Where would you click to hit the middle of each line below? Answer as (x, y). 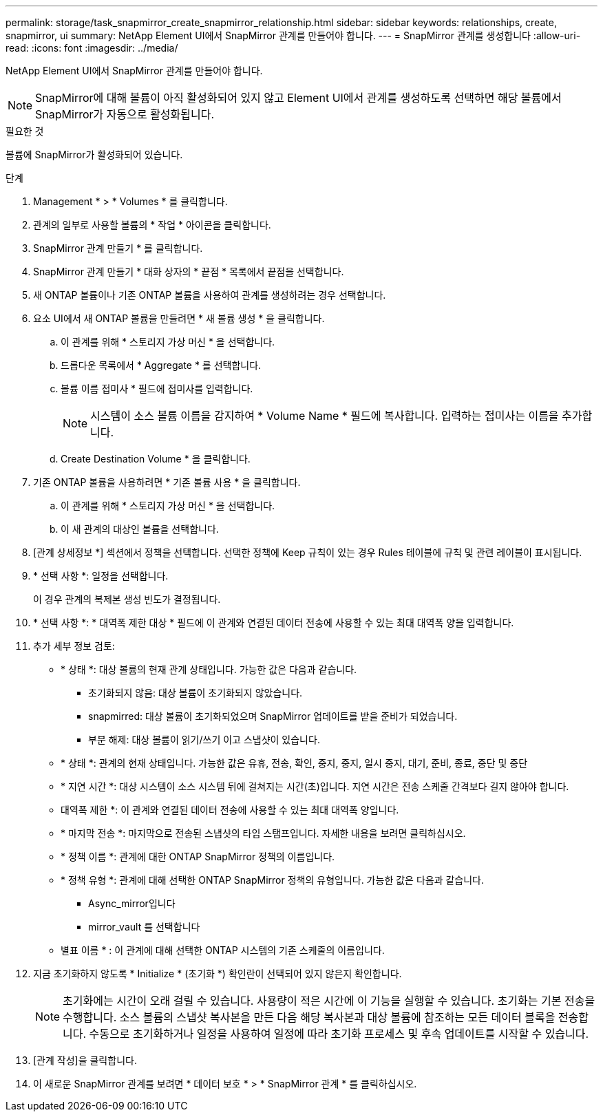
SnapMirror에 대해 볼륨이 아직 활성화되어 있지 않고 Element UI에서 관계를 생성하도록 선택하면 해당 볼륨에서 (298, 98)
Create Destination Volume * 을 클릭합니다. (156, 459)
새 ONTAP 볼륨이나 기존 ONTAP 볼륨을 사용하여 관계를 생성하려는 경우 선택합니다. (210, 295)
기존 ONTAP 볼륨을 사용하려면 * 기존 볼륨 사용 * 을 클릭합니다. (167, 482)
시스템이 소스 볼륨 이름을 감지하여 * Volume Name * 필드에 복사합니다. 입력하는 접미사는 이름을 (325, 416)
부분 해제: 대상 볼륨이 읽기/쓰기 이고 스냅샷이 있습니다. (204, 740)
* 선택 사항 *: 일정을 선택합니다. (101, 576)
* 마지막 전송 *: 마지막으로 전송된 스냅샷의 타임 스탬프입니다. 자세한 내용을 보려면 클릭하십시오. (263, 833)
